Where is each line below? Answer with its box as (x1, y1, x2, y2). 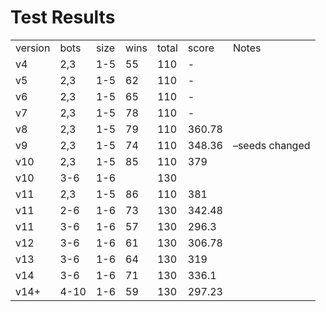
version (15, 41, 51, 55)
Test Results (10, 6, 116, 29)
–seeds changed (232, 138, 311, 152)
